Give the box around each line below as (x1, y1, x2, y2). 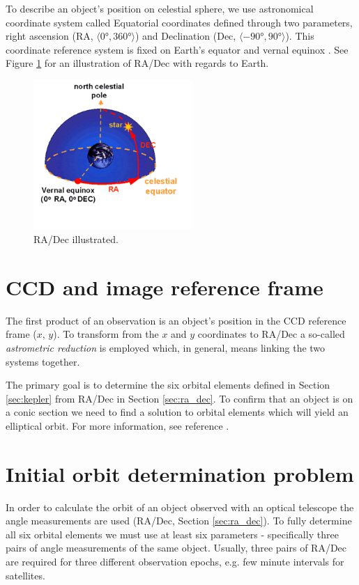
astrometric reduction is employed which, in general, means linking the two (6, 340, 326, 354)
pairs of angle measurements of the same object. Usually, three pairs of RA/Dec (6, 540, 347, 555)
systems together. (6, 354, 80, 368)
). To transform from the (53, 327, 159, 341)
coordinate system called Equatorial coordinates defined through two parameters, (6, 15, 353, 29)
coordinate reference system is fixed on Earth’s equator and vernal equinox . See (6, 42, 349, 56)
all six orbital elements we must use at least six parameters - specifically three (6, 526, 339, 541)
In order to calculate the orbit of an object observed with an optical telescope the (6, 499, 354, 514)
